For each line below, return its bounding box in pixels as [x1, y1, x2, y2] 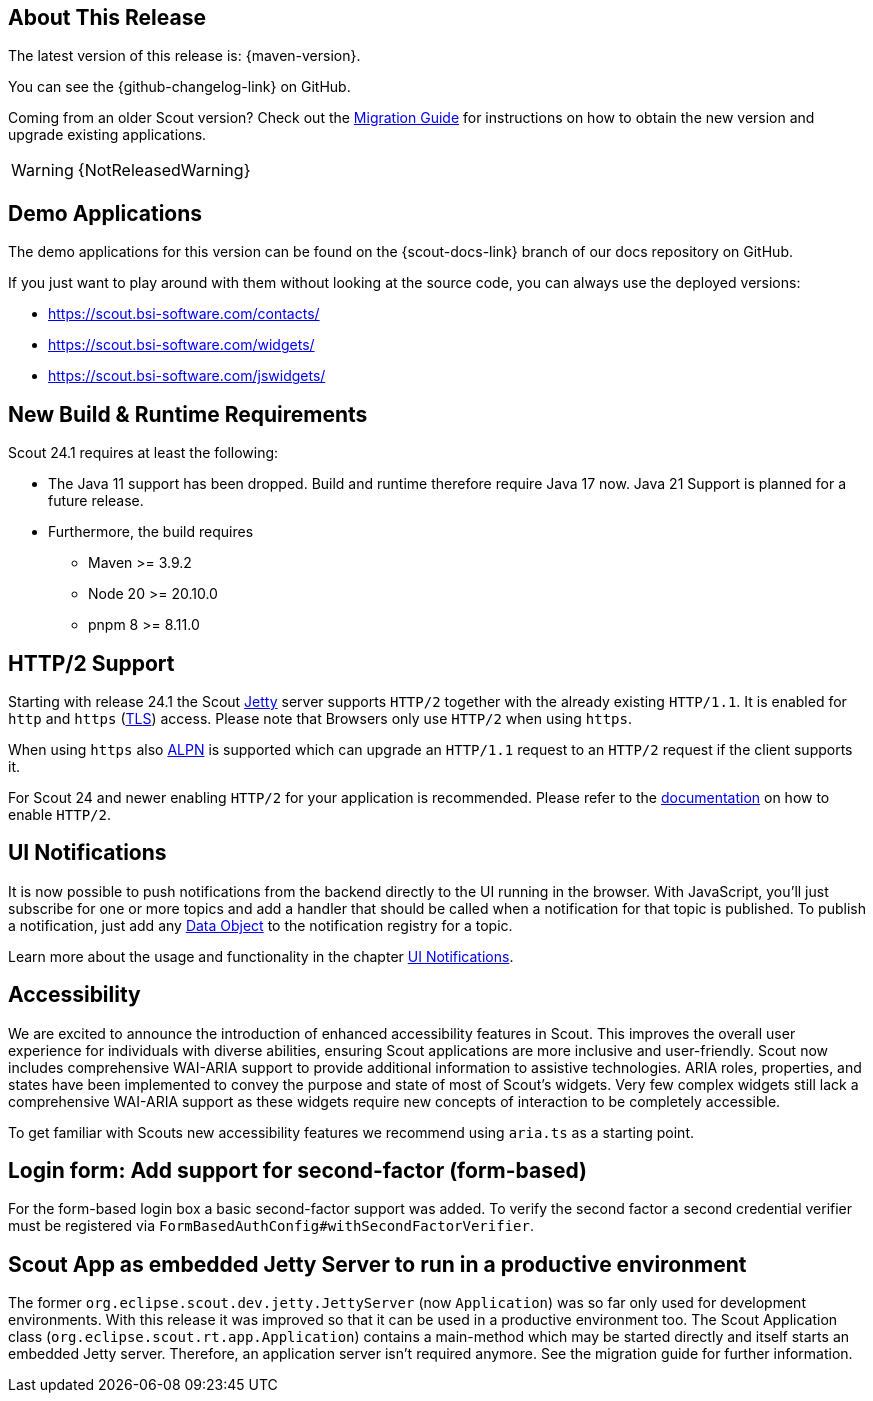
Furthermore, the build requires [48, 523, 254, 541]
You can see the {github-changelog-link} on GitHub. [8, 78, 351, 96]
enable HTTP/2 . [8, 805, 111, 823]
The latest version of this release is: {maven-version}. [8, 47, 361, 65]
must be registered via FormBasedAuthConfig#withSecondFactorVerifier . [8, 1217, 534, 1235]
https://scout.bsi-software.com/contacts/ [48, 305, 320, 323]
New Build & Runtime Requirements [8, 401, 368, 427]
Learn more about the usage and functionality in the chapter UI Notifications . [8, 947, 514, 965]
